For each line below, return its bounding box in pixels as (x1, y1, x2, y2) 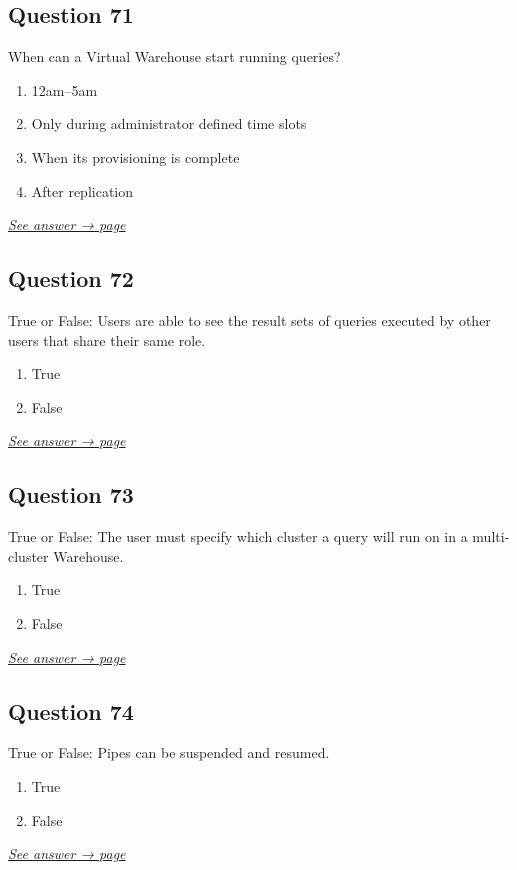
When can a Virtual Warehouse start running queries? (8, 46, 341, 67)
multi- (472, 526, 510, 547)
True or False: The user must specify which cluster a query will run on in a (8, 526, 468, 547)
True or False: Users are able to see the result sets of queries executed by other (8, 309, 491, 330)
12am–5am (31, 79, 98, 100)
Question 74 (8, 695, 134, 726)
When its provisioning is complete (31, 146, 240, 167)
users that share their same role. (8, 329, 206, 350)
